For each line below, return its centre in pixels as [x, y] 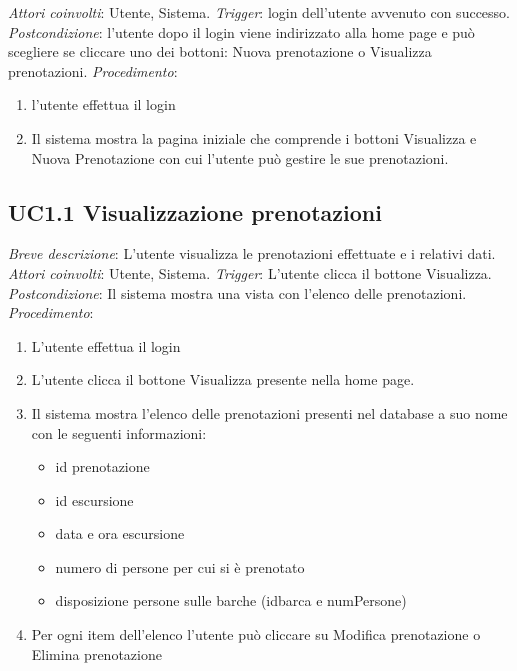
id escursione [94, 499]
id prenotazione [102, 466]
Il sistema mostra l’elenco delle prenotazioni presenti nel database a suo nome [269, 412]
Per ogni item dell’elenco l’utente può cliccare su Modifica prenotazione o [256, 634]
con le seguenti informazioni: [119, 432]
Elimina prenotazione [96, 653]
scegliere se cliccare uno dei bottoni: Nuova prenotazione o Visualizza [220, 51]
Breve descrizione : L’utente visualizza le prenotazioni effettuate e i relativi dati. [252, 253]
